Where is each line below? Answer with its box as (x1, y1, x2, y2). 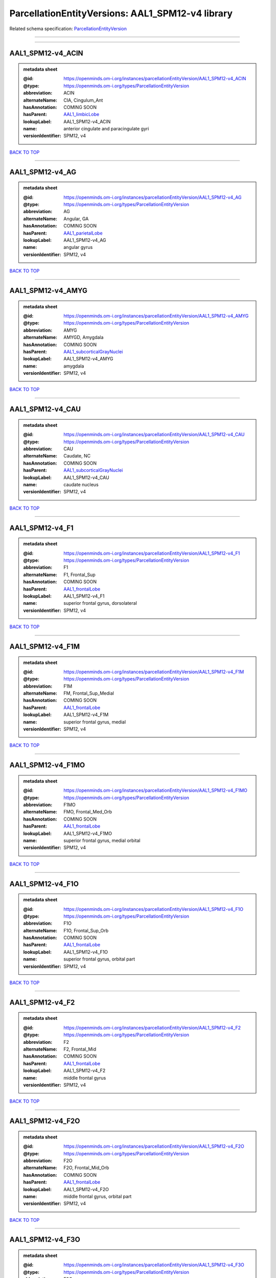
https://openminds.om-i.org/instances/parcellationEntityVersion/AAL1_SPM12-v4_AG (63, 194, 242, 200)
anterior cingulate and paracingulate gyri (63, 126, 149, 132)
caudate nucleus (63, 482, 99, 488)
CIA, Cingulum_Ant (63, 97, 103, 103)
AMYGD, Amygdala (63, 334, 104, 340)
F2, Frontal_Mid (63, 1046, 97, 1053)
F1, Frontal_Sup (63, 572, 96, 578)
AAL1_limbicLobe (63, 111, 100, 118)
